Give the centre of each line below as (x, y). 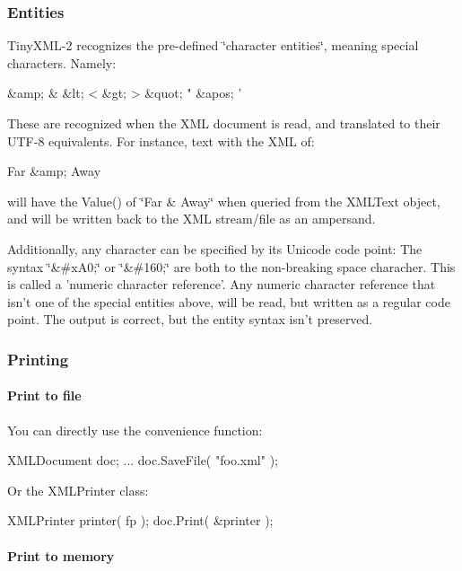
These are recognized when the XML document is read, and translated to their (224, 123)
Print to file (44, 395)
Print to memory (61, 555)
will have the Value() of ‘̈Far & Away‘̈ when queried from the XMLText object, (224, 201)
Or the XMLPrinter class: (78, 490)
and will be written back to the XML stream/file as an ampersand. (192, 219)
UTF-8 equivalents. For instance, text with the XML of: (161, 141)
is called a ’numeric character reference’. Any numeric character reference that (222, 284)
